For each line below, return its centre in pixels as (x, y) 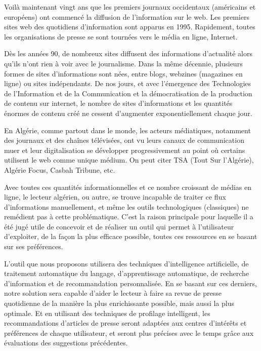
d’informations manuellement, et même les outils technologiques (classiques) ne (126, 206)
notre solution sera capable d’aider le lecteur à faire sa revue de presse (113, 293)
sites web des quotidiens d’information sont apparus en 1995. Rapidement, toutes (130, 27)
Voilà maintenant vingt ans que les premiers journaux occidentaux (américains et (130, 7)
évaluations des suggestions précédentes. (66, 343)
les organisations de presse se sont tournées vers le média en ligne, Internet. (121, 36)
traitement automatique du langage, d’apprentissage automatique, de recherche (127, 273)
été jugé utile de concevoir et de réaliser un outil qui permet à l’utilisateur (119, 226)
